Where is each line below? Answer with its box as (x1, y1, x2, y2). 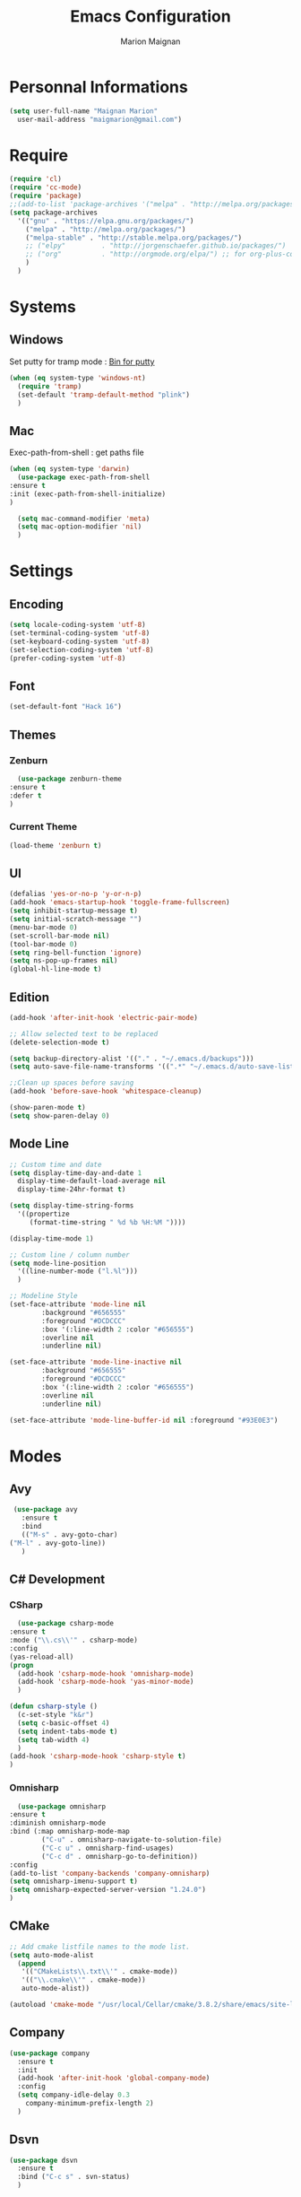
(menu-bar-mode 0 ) (9, 922, 78, 932)
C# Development (9, 1572, 106, 1587)
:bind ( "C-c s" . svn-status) (17, 2173, 130, 2182)
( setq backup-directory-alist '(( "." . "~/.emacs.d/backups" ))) (9, 1054, 254, 1063)
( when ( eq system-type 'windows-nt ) (9, 373, 146, 382)
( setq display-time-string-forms (9, 1201, 134, 1210)
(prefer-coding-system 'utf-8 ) (9, 653, 126, 663)
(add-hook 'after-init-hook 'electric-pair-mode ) (9, 1013, 199, 1022)
